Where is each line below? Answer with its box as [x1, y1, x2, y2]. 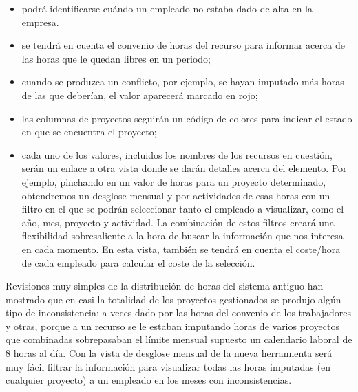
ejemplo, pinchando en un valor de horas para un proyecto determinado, [21, 174, 326, 188]
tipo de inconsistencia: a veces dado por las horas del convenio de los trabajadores [6, 305, 351, 320]
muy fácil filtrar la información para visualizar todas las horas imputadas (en [6, 359, 330, 373]
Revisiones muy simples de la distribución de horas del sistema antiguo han [6, 279, 324, 293]
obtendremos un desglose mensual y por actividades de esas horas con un [21, 188, 330, 202]
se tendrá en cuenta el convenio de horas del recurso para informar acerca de [21, 38, 345, 52]
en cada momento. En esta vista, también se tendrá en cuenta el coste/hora [21, 241, 341, 256]
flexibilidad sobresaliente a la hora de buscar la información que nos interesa [21, 228, 344, 243]
